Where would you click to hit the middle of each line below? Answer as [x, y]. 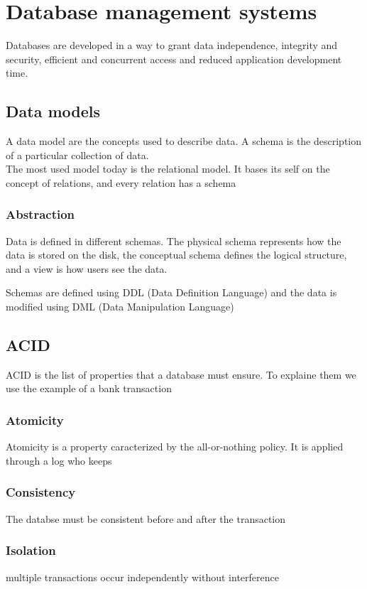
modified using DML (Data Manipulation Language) [120, 307]
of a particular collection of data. [77, 155]
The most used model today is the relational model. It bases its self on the [168, 169]
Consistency [41, 492]
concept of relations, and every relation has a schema [121, 182]
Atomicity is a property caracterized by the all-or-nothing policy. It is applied [175, 447]
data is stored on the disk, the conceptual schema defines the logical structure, [176, 255]
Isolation [31, 550]
